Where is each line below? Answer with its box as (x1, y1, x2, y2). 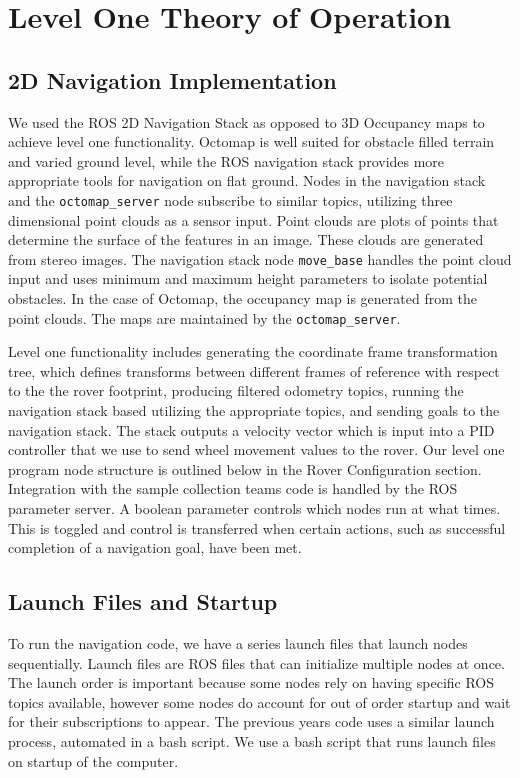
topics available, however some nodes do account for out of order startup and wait (8, 691, 511, 712)
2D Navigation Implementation (8, 64, 337, 95)
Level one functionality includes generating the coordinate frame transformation (8, 341, 498, 362)
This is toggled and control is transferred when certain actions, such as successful (8, 517, 506, 538)
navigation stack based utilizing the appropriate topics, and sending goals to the (8, 400, 500, 421)
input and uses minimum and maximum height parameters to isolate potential (8, 268, 488, 289)
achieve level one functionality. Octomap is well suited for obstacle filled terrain (8, 131, 495, 152)
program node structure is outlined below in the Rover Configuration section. (8, 458, 482, 479)
